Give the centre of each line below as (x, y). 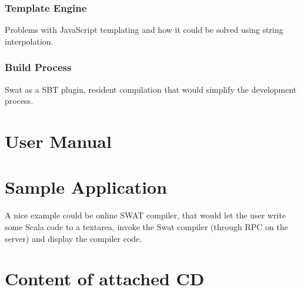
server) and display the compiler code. (73, 238)
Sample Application (86, 187)
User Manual (58, 141)
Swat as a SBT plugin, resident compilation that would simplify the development (151, 89)
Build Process (38, 67)
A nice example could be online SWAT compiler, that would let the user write (146, 215)
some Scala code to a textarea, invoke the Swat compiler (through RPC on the (146, 226)
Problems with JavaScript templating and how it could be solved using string (144, 30)
